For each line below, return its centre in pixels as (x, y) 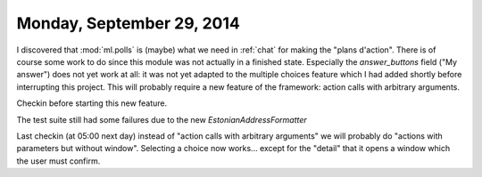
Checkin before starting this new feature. (92, 103)
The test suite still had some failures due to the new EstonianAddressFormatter (162, 119)
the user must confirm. (58, 161)
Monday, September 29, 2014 (128, 23)
